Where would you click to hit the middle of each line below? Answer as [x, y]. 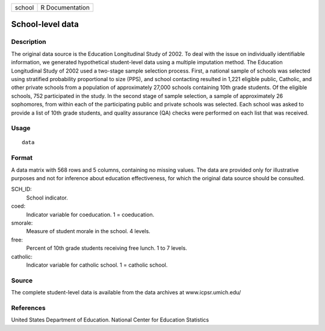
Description [29, 42]
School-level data [45, 24]
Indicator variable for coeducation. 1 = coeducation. [90, 214]
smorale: [22, 223]
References [28, 308]
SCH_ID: [22, 189]
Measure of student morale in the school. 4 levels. [88, 231]
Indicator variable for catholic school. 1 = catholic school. [97, 265]
